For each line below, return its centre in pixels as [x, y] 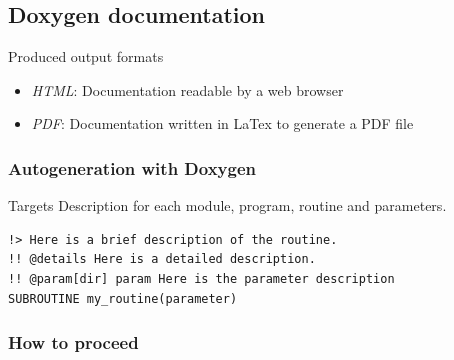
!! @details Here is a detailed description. [162, 259]
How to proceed [73, 342]
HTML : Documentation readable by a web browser [187, 89]
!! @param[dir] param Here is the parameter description [201, 278]
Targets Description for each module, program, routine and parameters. [227, 205]
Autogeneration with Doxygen [132, 167]
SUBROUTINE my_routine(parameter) [123, 298]
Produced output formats [86, 56]
